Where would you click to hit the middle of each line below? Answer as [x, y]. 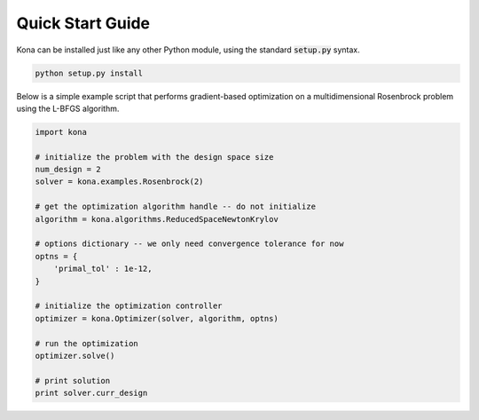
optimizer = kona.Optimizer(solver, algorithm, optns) [157, 318]
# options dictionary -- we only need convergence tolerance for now [189, 244]
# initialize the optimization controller [129, 306]
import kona [61, 132]
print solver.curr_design [91, 393]
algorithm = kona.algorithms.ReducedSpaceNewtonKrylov [157, 219]
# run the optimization [87, 343]
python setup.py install [89, 73]
